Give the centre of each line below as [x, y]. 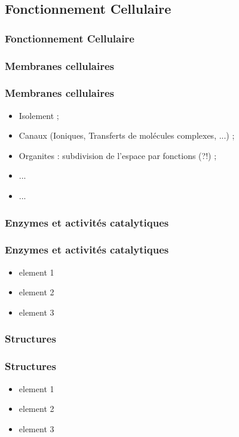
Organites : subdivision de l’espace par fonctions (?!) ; [118, 155]
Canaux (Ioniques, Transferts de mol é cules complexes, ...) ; [127, 135]
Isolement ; [39, 115]
